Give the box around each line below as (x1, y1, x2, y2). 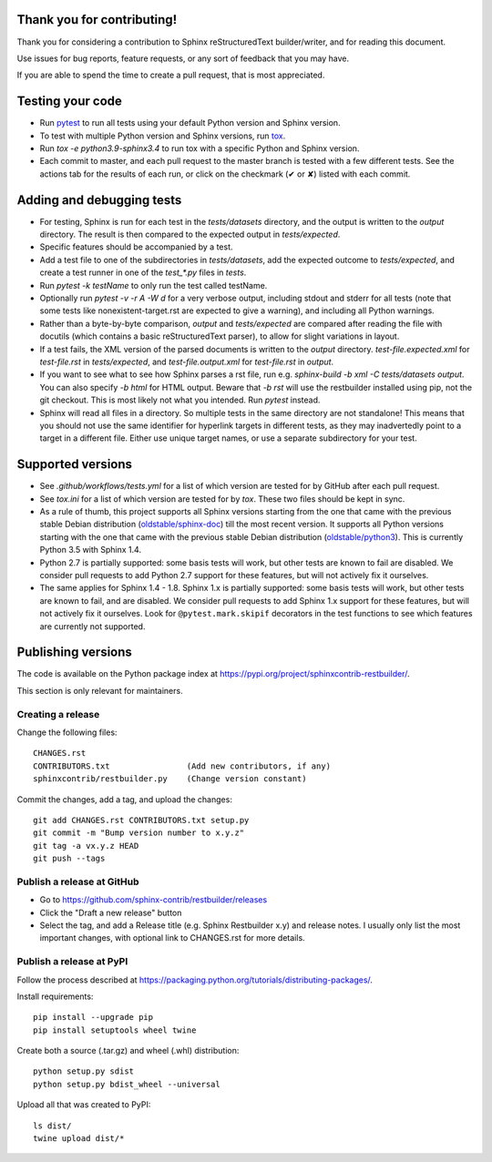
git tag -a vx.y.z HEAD (33, 841, 139, 851)
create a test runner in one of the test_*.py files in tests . (39, 267, 247, 278)
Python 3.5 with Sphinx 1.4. (39, 545, 141, 556)
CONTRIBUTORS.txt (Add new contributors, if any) (33, 760, 332, 771)
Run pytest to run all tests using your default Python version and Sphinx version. (39, 117, 341, 128)
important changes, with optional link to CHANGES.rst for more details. (39, 933, 305, 943)
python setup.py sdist (33, 1066, 135, 1076)
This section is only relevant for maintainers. (16, 685, 183, 696)
